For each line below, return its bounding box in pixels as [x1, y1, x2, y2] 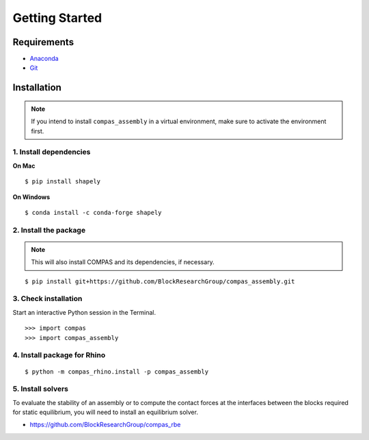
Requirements [12, 36, 74, 48]
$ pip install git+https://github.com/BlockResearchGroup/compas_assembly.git [25, 277, 295, 285]
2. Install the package [12, 225, 85, 235]
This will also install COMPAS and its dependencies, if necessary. [31, 258, 215, 266]
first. [31, 127, 44, 135]
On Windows [12, 192, 51, 201]
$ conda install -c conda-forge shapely [25, 209, 162, 216]
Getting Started [12, 10, 102, 25]
